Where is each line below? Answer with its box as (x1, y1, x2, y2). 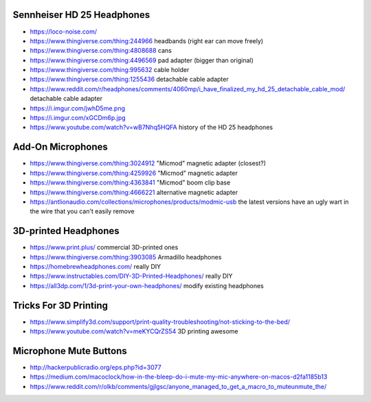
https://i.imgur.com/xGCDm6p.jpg (30, 114, 126, 122)
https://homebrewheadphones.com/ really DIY (30, 262, 161, 270)
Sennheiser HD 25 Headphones (12, 9, 150, 21)
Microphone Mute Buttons (12, 345, 127, 357)
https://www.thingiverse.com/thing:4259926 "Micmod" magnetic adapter (30, 169, 238, 177)
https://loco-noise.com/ (30, 27, 98, 36)
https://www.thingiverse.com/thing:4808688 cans (30, 47, 172, 55)
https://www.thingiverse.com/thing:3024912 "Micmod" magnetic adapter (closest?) (30, 159, 267, 167)
